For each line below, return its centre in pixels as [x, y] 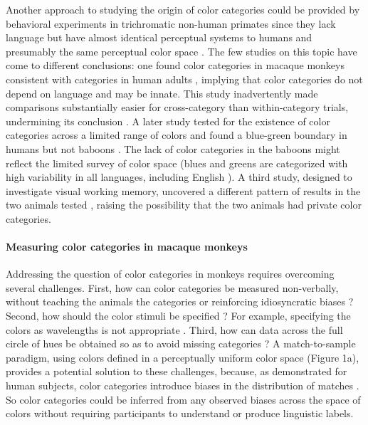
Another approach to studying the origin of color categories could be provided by [183, 9]
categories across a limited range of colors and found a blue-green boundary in [177, 135]
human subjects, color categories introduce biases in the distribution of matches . [183, 385]
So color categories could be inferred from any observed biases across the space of [183, 399]
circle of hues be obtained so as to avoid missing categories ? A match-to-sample [181, 343]
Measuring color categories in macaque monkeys [127, 247]
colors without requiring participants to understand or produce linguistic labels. [180, 413]
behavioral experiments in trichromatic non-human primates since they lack [171, 23]
